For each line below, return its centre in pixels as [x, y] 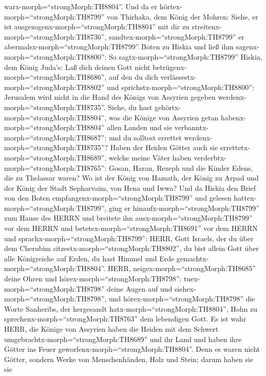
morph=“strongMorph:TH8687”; [55, 137]
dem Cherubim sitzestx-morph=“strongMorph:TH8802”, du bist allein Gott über [132, 248]
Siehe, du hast [130, 107]
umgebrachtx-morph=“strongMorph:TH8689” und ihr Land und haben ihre [123, 339]
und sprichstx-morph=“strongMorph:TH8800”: [180, 87]
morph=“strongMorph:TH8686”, [55, 77]
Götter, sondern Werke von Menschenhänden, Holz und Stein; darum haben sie [129, 359]
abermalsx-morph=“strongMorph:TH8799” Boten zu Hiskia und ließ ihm [119, 47]
